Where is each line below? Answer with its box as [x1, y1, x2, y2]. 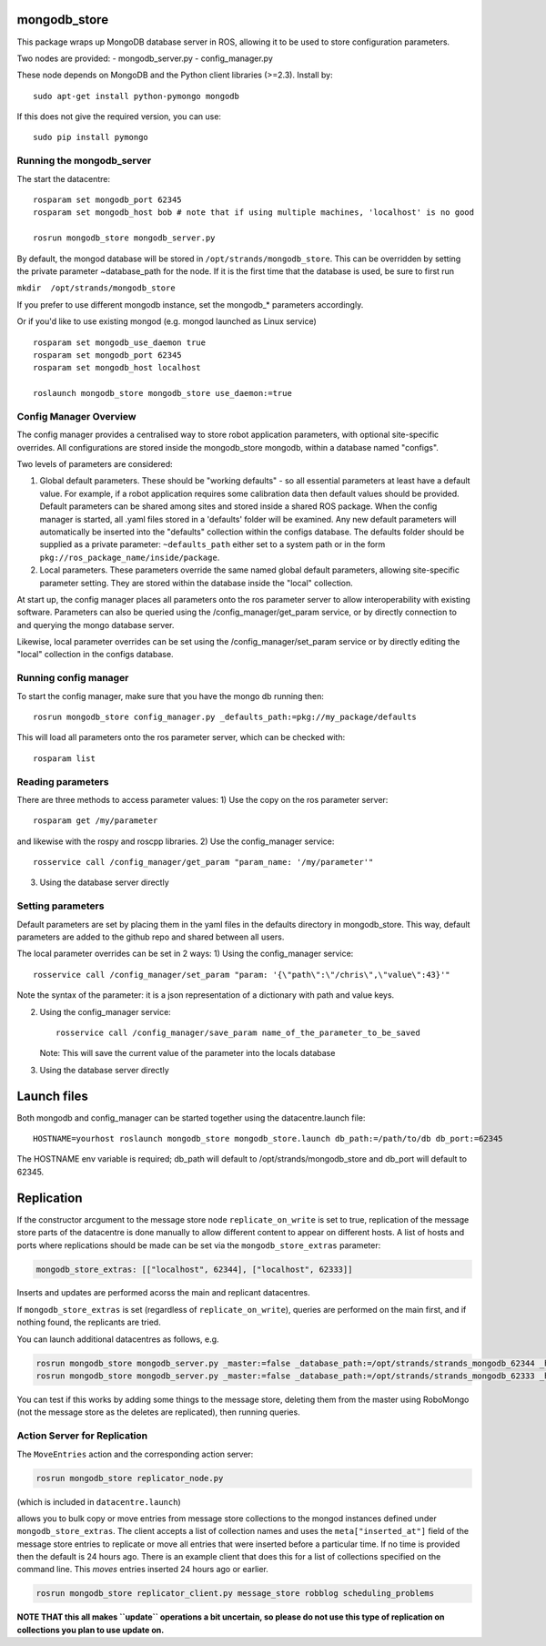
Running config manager [16, 672, 129, 685]
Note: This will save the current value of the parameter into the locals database [39, 1048, 336, 1059]
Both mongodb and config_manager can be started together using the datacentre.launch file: [16, 1112, 366, 1123]
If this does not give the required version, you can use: [16, 111, 222, 122]
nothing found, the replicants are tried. [16, 1316, 161, 1328]
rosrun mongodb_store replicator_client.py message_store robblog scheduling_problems [35, 1589, 435, 1599]
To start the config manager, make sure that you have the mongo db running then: [16, 690, 325, 701]
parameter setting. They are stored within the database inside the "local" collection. [39, 577, 354, 588]
